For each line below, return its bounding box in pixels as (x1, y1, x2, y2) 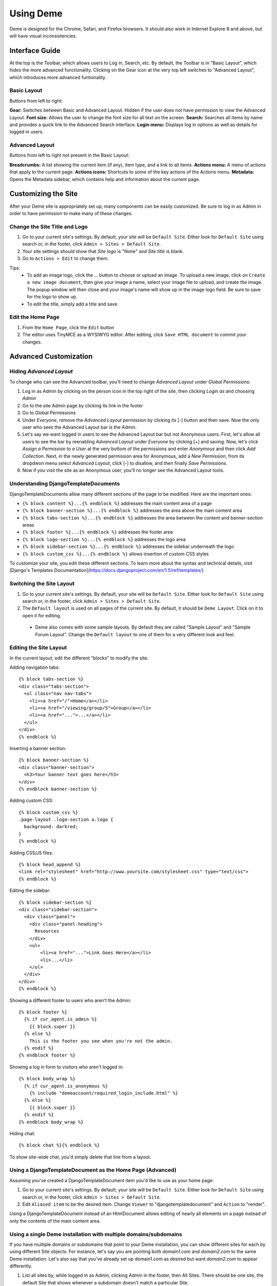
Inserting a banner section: (9, 745, 67, 751)
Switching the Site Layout (9, 580, 75, 587)
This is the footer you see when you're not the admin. (29, 1038, 173, 1044)
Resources (34, 928, 60, 934)
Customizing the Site (9, 189, 78, 198)
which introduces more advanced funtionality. (9, 74, 107, 80)
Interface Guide (9, 46, 61, 55)
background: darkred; (24, 824, 78, 830)
